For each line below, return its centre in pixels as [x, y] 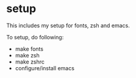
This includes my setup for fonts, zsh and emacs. [68, 25]
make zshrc [30, 62]
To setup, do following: [35, 37]
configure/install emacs [45, 68]
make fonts [29, 49]
